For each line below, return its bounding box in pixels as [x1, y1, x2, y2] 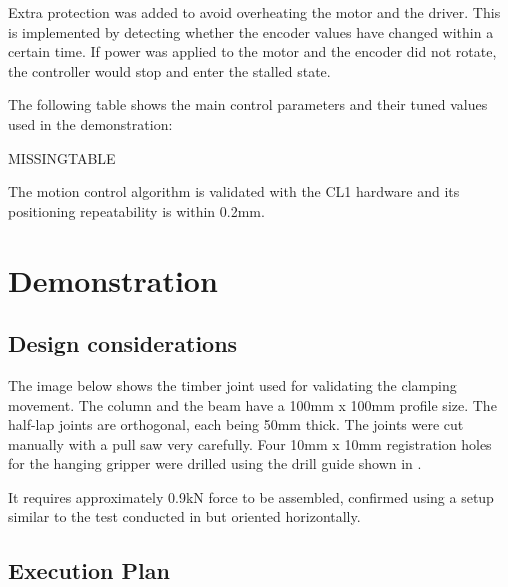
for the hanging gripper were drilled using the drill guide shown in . [8, 453, 422, 474]
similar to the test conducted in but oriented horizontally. [8, 506, 361, 527]
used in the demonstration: [8, 113, 173, 134]
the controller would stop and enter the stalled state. [8, 60, 331, 81]
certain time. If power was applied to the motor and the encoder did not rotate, [8, 41, 497, 62]
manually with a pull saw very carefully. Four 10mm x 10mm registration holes [8, 433, 492, 454]
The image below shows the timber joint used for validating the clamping [8, 374, 457, 395]
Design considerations [8, 328, 238, 359]
